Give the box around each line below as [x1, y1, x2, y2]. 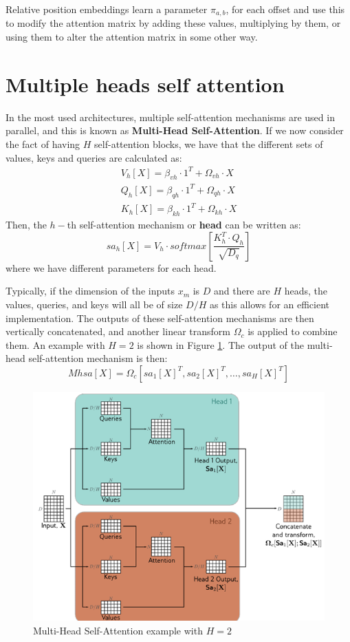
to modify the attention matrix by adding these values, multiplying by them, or [6, 16, 341, 30]
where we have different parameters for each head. [6, 260, 217, 275]
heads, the [284, 283, 328, 298]
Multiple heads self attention [6, 69, 285, 98]
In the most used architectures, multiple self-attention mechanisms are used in [6, 109, 335, 124]
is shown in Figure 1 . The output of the [137, 337, 304, 352]
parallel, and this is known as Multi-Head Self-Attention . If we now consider [6, 123, 344, 138]
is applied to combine [248, 324, 338, 339]
